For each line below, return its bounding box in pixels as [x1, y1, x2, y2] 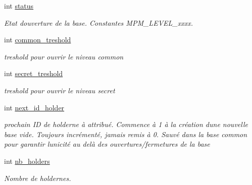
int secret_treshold [4, 68, 63, 79]
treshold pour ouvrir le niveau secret [4, 85, 115, 95]
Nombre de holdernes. [4, 172, 71, 183]
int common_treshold [4, 34, 71, 45]
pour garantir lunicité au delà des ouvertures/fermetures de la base [4, 139, 210, 149]
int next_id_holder [4, 102, 65, 112]
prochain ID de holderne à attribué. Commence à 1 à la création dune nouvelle [4, 119, 248, 130]
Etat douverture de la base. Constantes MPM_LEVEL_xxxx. [4, 17, 193, 28]
